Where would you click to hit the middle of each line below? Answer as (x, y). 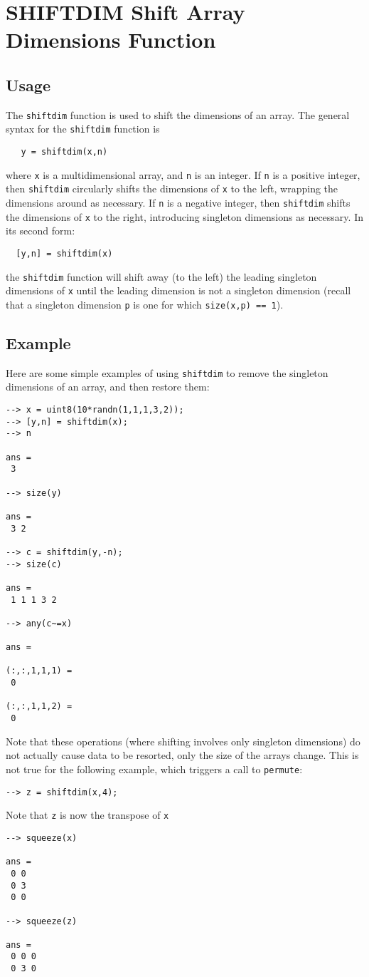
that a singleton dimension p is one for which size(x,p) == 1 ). (145, 304)
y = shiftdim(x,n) (64, 152)
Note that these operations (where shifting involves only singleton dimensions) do (183, 741)
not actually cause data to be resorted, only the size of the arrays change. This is (182, 755)
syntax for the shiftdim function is (83, 129)
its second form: (41, 231)
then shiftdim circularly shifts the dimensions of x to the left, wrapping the (172, 188)
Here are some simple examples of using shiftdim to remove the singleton (167, 372)
